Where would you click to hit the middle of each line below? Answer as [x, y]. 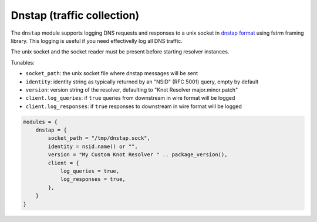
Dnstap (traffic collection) [75, 15]
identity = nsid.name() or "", [93, 146]
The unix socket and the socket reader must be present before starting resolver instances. [120, 52]
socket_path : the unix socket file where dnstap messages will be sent [112, 73]
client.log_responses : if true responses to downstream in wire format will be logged [134, 106]
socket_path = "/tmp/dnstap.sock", [99, 138]
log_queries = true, [90, 171]
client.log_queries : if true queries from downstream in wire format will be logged [130, 98]
